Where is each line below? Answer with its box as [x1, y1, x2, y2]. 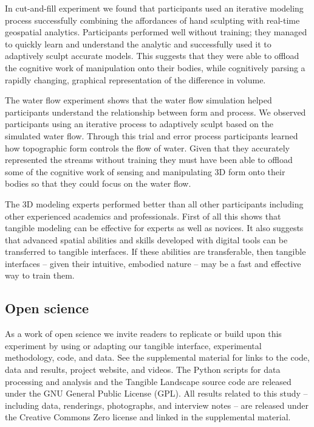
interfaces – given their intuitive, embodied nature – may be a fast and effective [5, 257, 301, 269]
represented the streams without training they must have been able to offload [5, 153, 293, 166]
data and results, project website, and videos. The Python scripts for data [5, 363, 281, 376]
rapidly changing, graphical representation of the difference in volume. [5, 73, 266, 86]
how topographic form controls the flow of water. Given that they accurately [5, 141, 290, 154]
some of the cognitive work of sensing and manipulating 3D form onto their [5, 165, 285, 178]
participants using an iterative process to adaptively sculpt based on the [5, 117, 273, 130]
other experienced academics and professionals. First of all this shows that [5, 209, 281, 222]
